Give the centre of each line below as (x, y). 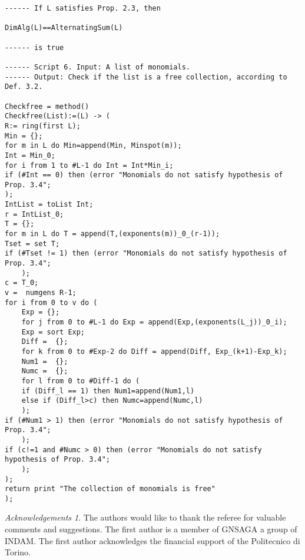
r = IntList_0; (34, 214)
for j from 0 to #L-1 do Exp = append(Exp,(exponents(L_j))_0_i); (154, 322)
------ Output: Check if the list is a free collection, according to (146, 77)
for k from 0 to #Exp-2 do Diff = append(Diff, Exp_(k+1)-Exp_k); (154, 351)
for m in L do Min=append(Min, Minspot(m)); (93, 146)
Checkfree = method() (47, 106)
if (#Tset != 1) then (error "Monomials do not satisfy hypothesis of (146, 254)
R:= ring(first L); (43, 126)
